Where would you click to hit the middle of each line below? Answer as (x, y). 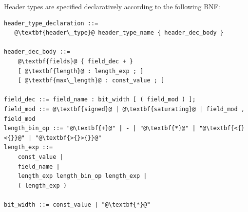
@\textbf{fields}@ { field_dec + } (75, 61)
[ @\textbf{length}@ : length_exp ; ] (81, 71)
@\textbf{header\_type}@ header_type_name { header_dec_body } (119, 33)
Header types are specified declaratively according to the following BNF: (112, 6)
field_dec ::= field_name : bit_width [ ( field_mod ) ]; (100, 100)
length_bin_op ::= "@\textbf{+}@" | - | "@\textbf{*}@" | (100, 128)
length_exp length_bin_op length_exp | (82, 176)
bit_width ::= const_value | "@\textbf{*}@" (77, 204)
